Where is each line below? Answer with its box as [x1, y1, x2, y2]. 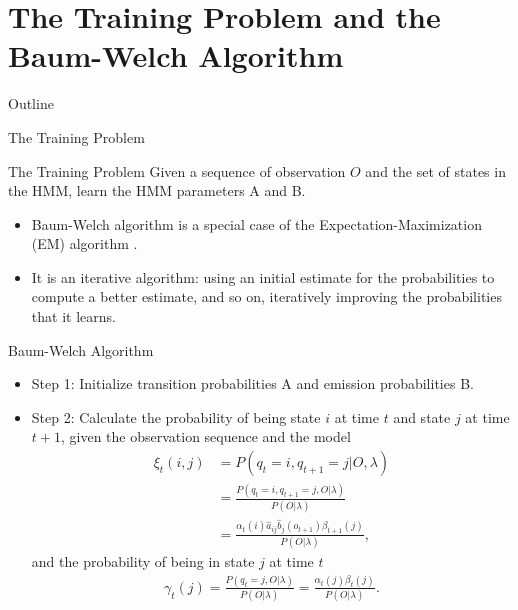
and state [393, 406, 451, 427]
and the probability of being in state [31, 550, 255, 571]
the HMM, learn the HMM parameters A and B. [8, 180, 306, 201]
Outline [8, 93, 54, 114]
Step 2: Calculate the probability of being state [31, 406, 321, 427]
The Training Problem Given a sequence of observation [8, 160, 346, 181]
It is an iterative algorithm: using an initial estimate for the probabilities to [31, 266, 495, 287]
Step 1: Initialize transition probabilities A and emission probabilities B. [31, 373, 474, 394]
